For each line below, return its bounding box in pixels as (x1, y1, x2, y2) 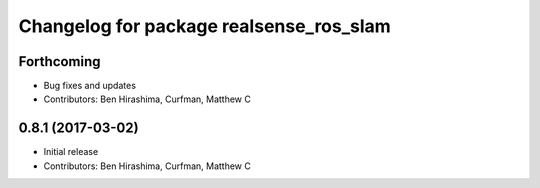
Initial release (43, 146, 99, 158)
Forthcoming (18, 53, 101, 70)
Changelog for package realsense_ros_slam (18, 15, 392, 37)
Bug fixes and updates (43, 80, 137, 92)
